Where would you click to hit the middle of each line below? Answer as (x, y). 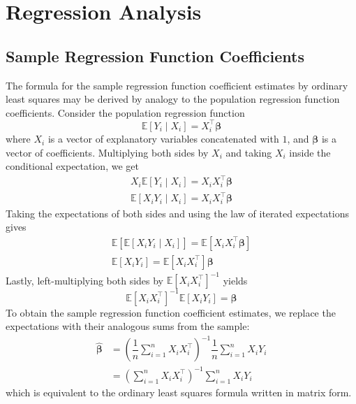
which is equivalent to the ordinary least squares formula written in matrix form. (179, 392)
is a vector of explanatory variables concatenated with (163, 139)
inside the (310, 152)
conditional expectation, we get (72, 166)
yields (235, 280)
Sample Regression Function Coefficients (155, 56)
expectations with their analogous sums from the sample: (128, 326)
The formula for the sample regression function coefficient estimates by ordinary (177, 85)
